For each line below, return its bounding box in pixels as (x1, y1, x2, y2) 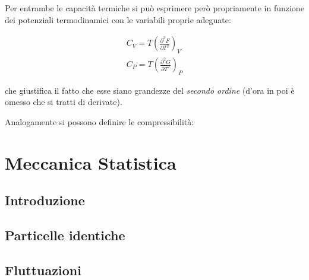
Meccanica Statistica (5, 150, 176, 174)
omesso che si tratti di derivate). (5, 96, 122, 108)
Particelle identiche (5, 226, 125, 244)
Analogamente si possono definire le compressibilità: (5, 116, 194, 128)
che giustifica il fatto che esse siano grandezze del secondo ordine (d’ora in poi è (5, 84, 295, 96)
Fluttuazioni (5, 260, 81, 279)
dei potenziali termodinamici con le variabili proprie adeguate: (5, 13, 231, 26)
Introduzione (5, 191, 85, 209)
